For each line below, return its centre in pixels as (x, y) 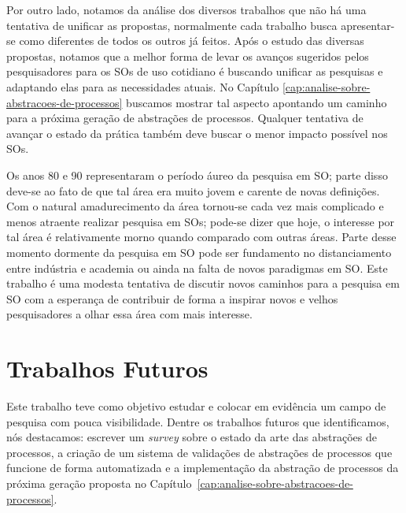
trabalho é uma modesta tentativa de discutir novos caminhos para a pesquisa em (203, 283)
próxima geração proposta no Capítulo (99, 483)
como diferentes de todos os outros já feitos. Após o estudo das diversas (192, 41)
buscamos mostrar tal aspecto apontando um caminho (257, 102)
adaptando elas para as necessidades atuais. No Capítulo (143, 86)
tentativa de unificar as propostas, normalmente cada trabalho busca (172, 25)
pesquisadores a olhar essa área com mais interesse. (129, 314)
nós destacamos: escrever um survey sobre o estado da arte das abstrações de (192, 437)
